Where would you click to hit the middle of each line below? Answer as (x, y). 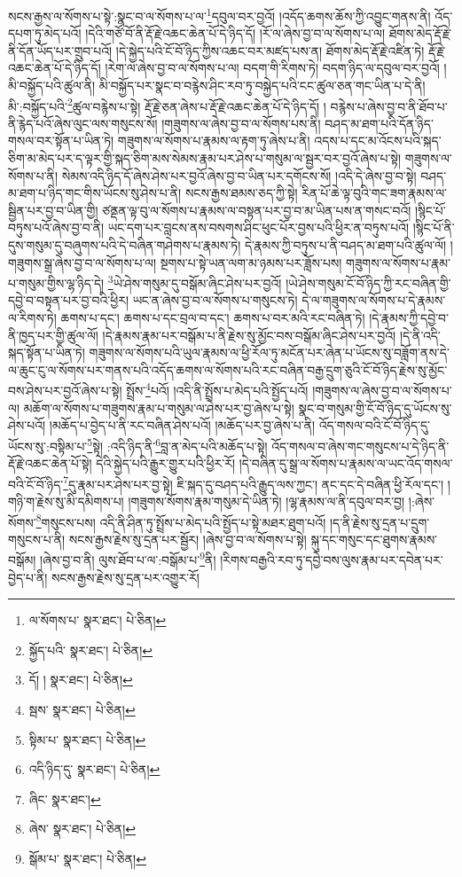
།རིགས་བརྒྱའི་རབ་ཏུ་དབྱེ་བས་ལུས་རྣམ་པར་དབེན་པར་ (332, 560)
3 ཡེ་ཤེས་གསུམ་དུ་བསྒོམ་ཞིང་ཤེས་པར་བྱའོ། (195, 282)
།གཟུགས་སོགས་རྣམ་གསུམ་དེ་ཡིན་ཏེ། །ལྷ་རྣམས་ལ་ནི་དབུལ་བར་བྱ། (266, 501)
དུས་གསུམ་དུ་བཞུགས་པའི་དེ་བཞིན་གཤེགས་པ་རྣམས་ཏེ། (125, 245)
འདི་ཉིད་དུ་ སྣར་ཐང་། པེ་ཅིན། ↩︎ (94, 769)
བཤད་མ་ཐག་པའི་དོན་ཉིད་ (379, 123)
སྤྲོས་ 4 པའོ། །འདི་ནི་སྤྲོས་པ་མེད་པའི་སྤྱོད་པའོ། (217, 389)
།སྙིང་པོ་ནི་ (434, 227)
